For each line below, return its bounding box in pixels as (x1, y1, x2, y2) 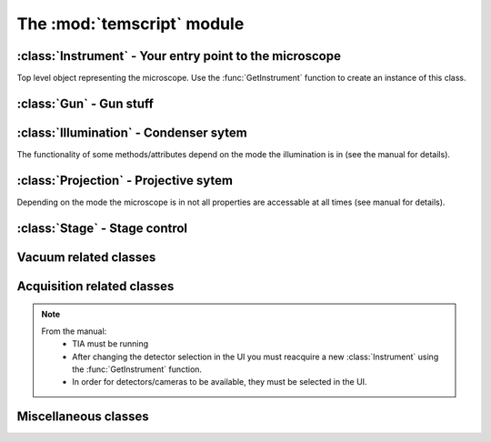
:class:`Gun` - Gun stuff (16, 95, 155, 111)
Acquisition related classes (16, 278, 175, 294)
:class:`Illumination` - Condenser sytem (16, 125, 247, 140)
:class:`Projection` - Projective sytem (16, 173, 234, 188)
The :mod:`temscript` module (16, 14, 245, 34)
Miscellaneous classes (16, 409, 149, 425)
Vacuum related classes (16, 249, 156, 265)
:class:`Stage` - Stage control (16, 220, 188, 236)
